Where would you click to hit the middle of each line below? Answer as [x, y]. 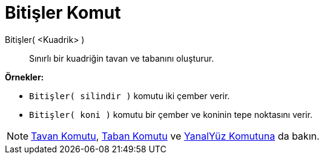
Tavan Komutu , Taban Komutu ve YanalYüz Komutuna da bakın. [175, 136]
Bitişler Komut [63, 13]
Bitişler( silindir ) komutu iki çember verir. [130, 96]
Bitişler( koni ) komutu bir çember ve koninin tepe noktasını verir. [171, 114]
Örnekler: [25, 77]
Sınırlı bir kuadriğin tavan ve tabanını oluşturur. [122, 58]
